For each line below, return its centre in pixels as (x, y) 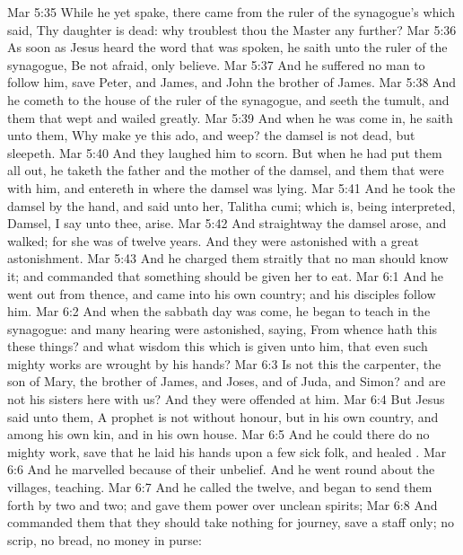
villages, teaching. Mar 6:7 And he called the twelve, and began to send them (220, 487)
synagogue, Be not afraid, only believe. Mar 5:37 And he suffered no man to (216, 64)
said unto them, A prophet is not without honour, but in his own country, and (223, 416)
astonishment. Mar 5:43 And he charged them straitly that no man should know (228, 258)
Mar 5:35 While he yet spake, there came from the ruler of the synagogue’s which (231, 12)
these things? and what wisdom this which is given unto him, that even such (218, 346)
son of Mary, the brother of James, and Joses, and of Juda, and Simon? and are (227, 381)
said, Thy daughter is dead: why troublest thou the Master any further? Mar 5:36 (232, 29)
